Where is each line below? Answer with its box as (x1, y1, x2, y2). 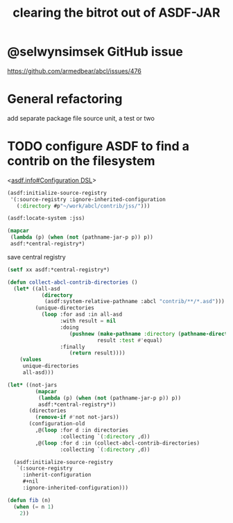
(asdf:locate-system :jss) (7, 215, 85, 222)
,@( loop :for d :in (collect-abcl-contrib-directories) (35, 439, 200, 447)
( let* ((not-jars (7, 381, 58, 388)
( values (19, 356, 42, 363)
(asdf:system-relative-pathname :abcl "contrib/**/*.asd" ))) (44, 298, 225, 305)
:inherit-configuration (22, 472, 92, 479)
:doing (60, 324, 79, 331)
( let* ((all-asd (13, 285, 60, 292)
